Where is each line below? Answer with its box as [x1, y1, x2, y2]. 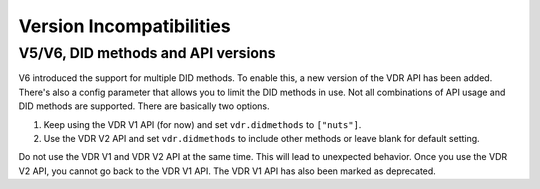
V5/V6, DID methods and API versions [18, 44, 276, 62]
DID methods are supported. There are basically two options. [18, 100, 270, 112]
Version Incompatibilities [18, 15, 231, 37]
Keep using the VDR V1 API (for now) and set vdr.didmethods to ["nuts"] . [43, 118, 362, 130]
